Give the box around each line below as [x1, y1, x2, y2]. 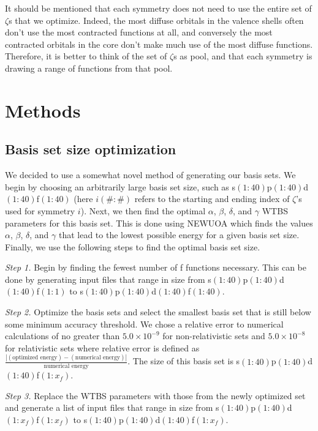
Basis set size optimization [5, 140, 176, 159]
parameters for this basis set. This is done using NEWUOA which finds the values [5, 216, 313, 229]
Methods [5, 97, 81, 122]
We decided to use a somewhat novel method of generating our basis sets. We [5, 168, 296, 181]
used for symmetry [5, 204, 75, 217]
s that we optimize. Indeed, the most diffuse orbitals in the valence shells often [9, 13, 304, 26]
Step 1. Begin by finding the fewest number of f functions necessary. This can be [5, 261, 307, 274]
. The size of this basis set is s [127, 354, 240, 367]
